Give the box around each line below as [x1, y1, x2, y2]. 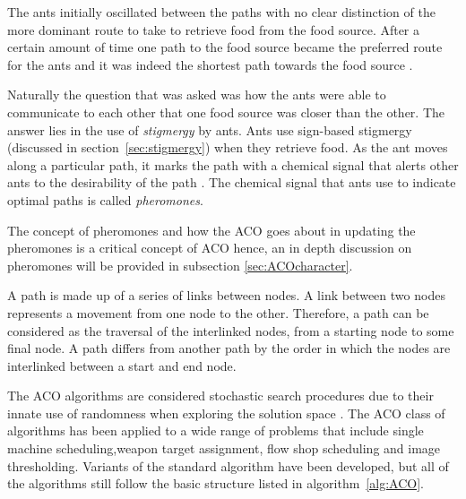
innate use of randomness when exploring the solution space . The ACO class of [7, 403, 445, 422]
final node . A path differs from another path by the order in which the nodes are [7, 339, 451, 357]
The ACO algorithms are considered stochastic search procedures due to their [7, 386, 434, 405]
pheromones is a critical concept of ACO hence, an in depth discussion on [7, 238, 412, 257]
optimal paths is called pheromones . [7, 190, 203, 209]
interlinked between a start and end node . [7, 356, 237, 374]
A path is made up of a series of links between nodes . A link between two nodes [7, 286, 445, 305]
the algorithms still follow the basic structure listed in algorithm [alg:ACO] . [7, 474, 424, 493]
